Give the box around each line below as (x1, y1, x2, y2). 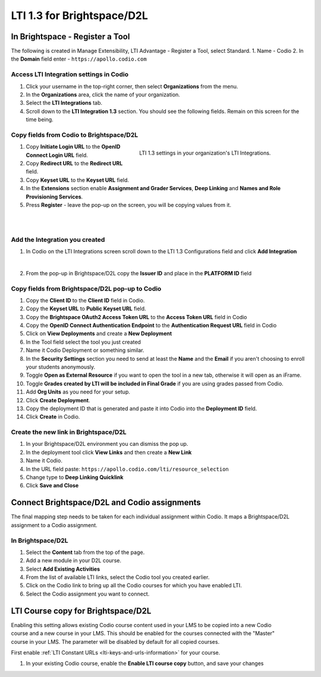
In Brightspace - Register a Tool (11, 32, 130, 42)
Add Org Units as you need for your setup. (26, 388, 130, 395)
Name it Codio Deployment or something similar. (26, 347, 145, 354)
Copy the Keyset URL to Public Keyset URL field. (26, 305, 146, 312)
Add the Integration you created (11, 235, 105, 244)
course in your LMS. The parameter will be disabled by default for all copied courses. (11, 638, 220, 645)
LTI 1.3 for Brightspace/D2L (11, 9, 149, 22)
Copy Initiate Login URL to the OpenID (26, 143, 121, 150)
